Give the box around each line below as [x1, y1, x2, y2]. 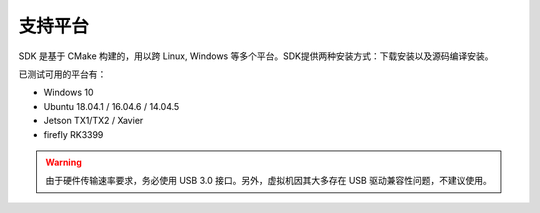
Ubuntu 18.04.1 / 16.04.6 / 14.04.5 [43, 100, 180, 112]
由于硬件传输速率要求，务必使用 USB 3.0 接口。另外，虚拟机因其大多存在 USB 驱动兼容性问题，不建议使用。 [45, 175, 492, 187]
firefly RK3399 [43, 128, 104, 140]
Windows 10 [43, 86, 94, 99]
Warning [45, 156, 82, 168]
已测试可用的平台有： [18, 68, 107, 80]
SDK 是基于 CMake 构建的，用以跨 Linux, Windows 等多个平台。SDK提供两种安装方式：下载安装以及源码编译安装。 [18, 50, 494, 62]
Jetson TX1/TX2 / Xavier [43, 115, 144, 127]
